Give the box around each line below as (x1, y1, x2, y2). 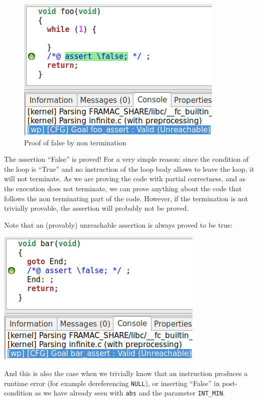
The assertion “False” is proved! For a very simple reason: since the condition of (4, 154, 249, 164)
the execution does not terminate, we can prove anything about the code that (4, 183, 242, 193)
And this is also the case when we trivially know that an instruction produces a (4, 368, 248, 378)
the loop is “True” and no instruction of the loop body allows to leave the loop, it (4, 163, 254, 174)
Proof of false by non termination (24, 137, 126, 147)
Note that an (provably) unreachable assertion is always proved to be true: (4, 219, 233, 230)
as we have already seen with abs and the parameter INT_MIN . (34, 388, 225, 398)
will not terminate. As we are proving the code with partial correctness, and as (4, 173, 246, 184)
